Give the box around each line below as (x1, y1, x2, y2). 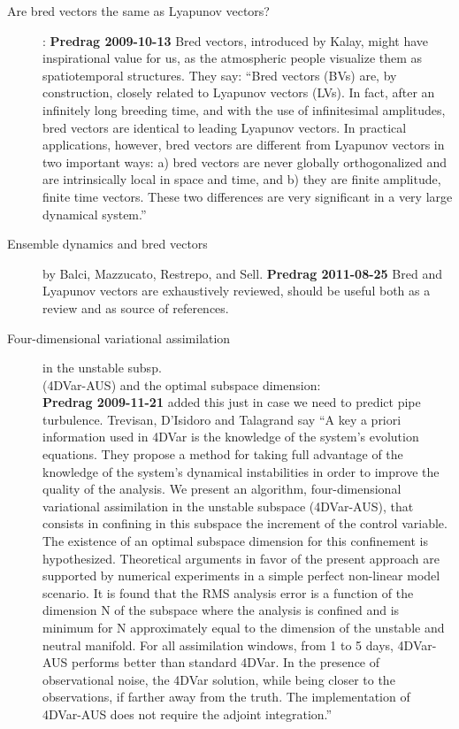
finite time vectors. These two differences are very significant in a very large (42, 187, 453, 205)
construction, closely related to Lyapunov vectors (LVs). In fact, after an (42, 83, 435, 102)
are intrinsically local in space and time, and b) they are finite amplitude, (42, 170, 441, 188)
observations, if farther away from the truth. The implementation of (42, 687, 410, 706)
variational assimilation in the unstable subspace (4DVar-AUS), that (42, 496, 414, 515)
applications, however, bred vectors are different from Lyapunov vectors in (42, 135, 445, 154)
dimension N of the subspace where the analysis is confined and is (42, 601, 400, 619)
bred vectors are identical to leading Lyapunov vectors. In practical (42, 118, 407, 136)
